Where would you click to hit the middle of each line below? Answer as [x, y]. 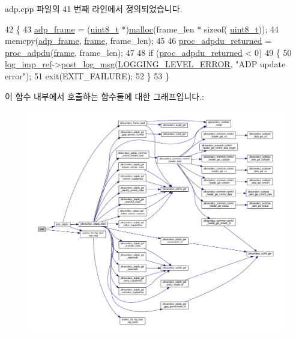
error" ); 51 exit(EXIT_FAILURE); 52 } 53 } [87, 75]
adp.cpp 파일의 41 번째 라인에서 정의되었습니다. [94, 8]
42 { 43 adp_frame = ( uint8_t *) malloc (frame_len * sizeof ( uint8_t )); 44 [142, 29]
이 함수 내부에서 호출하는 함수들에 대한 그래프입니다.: [104, 96]
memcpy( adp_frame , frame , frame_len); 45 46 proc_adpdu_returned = [138, 41]
